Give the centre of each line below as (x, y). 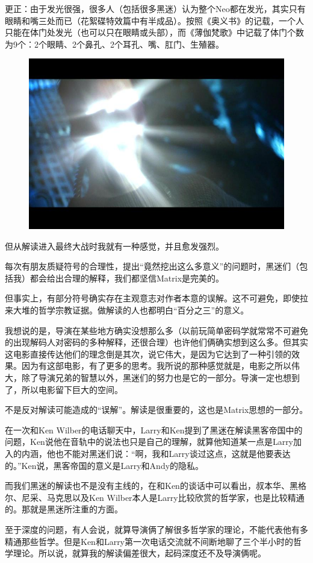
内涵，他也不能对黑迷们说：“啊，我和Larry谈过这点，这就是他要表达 (156, 453)
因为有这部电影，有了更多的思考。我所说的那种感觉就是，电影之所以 (156, 366)
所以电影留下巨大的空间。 (72, 389)
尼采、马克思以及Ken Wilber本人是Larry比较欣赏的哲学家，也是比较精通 (163, 497)
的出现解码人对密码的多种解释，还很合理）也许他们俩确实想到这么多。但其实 (156, 342)
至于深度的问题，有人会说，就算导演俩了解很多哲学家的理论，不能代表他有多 (156, 529)
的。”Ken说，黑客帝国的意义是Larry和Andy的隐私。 (104, 465)
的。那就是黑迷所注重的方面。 (64, 509)
